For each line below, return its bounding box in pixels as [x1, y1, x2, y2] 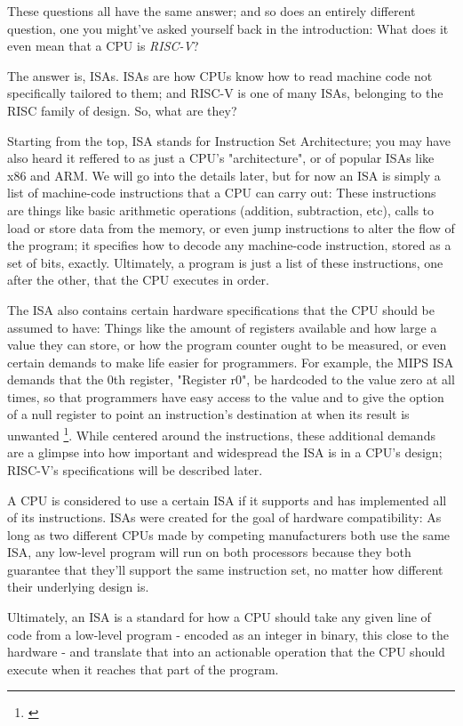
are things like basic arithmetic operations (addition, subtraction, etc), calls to [7, 200, 435, 219]
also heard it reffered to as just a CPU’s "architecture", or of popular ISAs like [7, 149, 435, 167]
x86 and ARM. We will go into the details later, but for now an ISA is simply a [7, 165, 441, 184]
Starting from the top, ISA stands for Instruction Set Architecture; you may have [7, 131, 451, 149]
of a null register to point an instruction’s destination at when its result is [7, 405, 410, 423]
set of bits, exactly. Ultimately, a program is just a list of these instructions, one [7, 253, 443, 271]
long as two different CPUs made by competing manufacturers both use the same [7, 525, 451, 544]
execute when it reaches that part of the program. [7, 659, 279, 678]
